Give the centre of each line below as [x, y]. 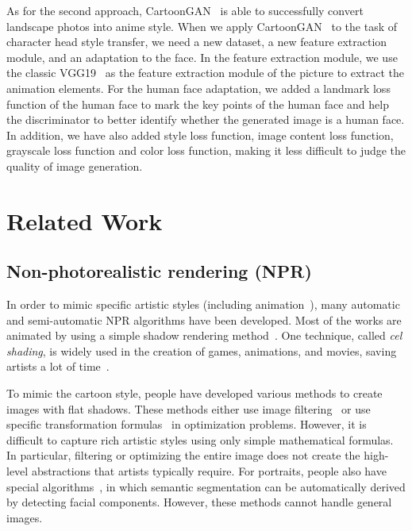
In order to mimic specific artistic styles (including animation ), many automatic [203, 304]
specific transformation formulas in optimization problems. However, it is [187, 424]
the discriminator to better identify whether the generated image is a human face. [206, 119]
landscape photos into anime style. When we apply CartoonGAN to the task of [202, 26]
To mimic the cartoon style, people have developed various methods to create [194, 393]
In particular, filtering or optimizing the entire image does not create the [183, 455]
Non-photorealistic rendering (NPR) [159, 271]
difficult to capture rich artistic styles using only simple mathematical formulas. [200, 439]
